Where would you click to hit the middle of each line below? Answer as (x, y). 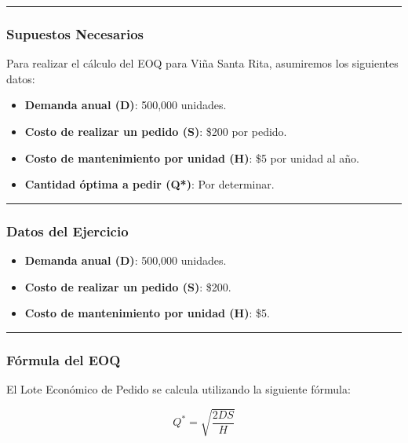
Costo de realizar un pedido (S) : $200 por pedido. (156, 131)
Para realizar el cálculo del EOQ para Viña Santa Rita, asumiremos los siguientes (202, 63)
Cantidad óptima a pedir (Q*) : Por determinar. (149, 184)
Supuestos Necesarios (75, 33)
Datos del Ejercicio (67, 231)
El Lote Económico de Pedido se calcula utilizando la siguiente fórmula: (178, 389)
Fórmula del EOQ (64, 359)
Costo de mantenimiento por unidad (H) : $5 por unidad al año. (192, 157)
